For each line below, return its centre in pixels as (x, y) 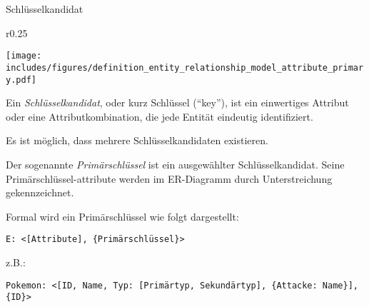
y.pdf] (21, 80)
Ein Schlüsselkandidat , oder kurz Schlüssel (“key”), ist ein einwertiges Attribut (177, 102)
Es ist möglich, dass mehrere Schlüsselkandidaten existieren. (137, 140)
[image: (24, 56)
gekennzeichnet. (40, 192)
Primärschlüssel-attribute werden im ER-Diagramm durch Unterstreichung (169, 178)
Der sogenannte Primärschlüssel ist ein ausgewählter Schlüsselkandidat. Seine (175, 164)
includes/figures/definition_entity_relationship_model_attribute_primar (185, 67)
